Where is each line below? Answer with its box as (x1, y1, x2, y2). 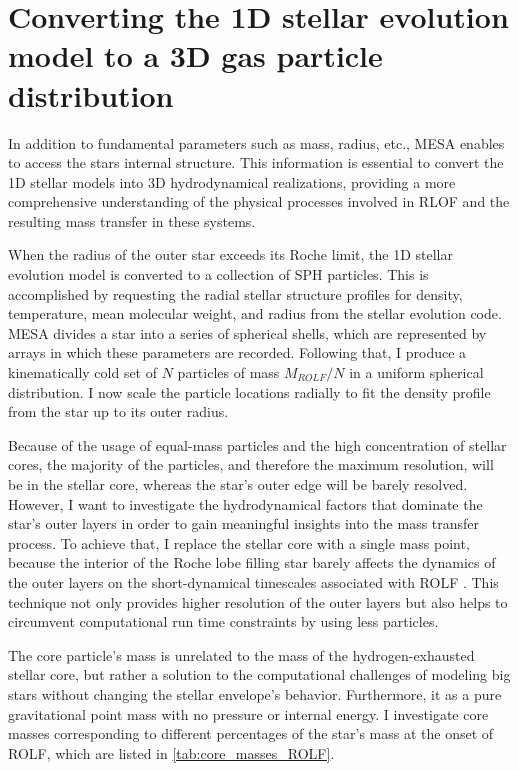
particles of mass (177, 362, 280, 383)
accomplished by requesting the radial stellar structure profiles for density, (8, 283, 463, 304)
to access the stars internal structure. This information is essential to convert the (8, 152, 504, 173)
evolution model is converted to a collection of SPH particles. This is (8, 264, 429, 285)
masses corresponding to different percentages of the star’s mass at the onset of (8, 723, 494, 744)
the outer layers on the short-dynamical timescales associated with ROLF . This (8, 571, 499, 592)
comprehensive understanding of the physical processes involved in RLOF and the (8, 191, 510, 212)
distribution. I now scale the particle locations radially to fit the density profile (8, 381, 491, 402)
